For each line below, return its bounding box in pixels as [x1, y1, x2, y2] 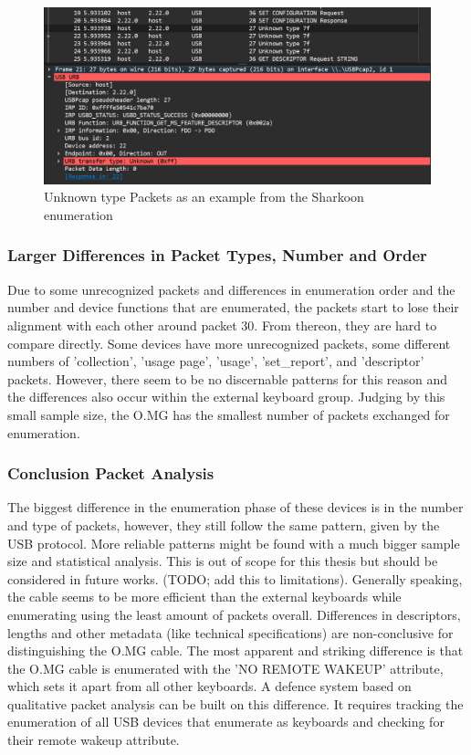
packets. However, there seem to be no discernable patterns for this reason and [7, 369, 448, 388]
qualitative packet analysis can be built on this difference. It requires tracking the [7, 694, 464, 713]
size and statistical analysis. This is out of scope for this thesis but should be [7, 551, 438, 571]
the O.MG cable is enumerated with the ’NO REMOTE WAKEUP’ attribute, [7, 658, 444, 677]
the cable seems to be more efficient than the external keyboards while [7, 587, 402, 606]
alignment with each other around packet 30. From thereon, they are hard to [7, 315, 437, 334]
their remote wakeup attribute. [7, 730, 180, 750]
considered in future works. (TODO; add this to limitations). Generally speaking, [7, 569, 463, 588]
